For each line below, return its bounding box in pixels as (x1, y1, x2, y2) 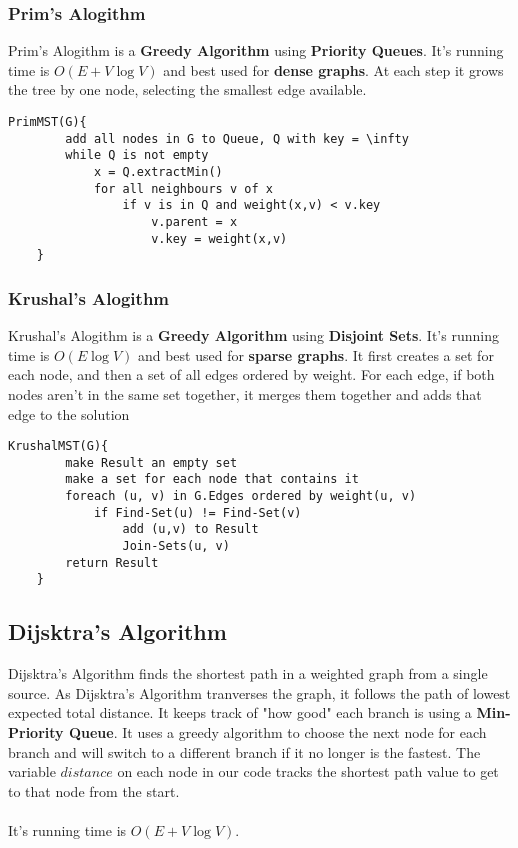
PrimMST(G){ (8, 115, 87, 129)
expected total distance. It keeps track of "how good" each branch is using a (8, 702, 472, 723)
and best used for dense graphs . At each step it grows (163, 59, 504, 80)
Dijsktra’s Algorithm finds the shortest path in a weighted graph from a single (8, 663, 488, 684)
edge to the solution (8, 403, 130, 424)
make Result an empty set (65, 455, 238, 470)
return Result (65, 555, 159, 570)
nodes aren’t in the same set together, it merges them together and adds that (8, 383, 482, 404)
